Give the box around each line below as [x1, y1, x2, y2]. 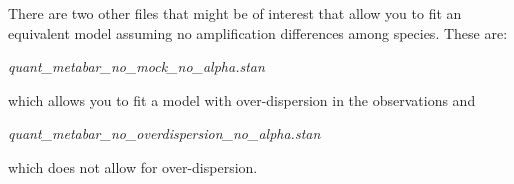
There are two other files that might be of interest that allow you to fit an [8, 3, 462, 23]
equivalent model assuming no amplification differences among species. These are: [8, 22, 508, 43]
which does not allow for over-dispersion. [8, 156, 258, 177]
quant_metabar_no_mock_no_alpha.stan [8, 56, 265, 77]
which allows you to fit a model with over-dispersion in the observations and [8, 89, 476, 110]
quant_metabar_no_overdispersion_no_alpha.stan [8, 123, 321, 144]
